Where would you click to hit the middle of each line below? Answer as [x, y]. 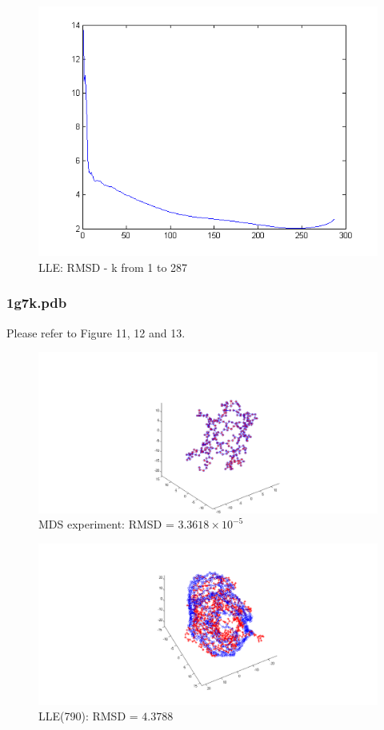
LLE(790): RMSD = [88, 716]
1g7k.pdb [37, 303]
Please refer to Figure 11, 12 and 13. [96, 332]
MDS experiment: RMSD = [106, 524]
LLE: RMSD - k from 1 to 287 [113, 267]
